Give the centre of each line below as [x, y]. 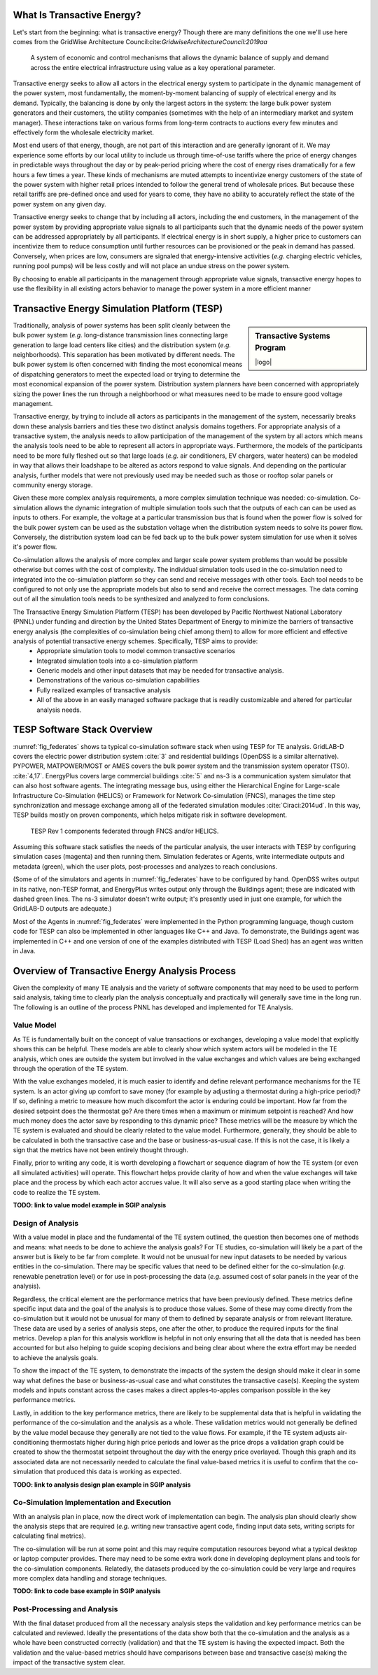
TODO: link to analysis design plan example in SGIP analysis [102, 1485]
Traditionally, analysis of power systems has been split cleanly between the [122, 325]
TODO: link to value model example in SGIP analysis [90, 1205]
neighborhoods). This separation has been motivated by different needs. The [124, 354]
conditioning [31, 1442]
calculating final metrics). [50, 1536]
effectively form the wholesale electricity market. [83, 132]
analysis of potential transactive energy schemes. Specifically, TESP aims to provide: [135, 641]
